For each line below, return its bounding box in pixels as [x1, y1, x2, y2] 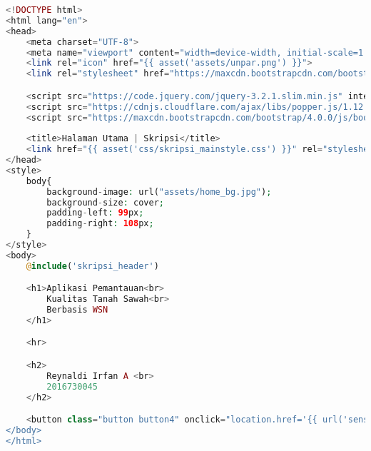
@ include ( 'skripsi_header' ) [26, 260, 159, 271]
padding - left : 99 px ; [46, 208, 144, 218]
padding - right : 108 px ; [46, 218, 154, 229]
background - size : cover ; [46, 197, 164, 208]
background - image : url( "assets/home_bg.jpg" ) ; [46, 186, 272, 197]
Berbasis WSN [46, 305, 108, 315]
